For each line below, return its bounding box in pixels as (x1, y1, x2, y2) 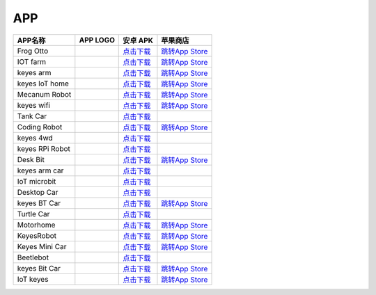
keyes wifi (17, 100, 50, 110)
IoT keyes (17, 274, 49, 284)
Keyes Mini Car (17, 241, 67, 251)
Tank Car (17, 111, 47, 121)
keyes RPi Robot (17, 143, 71, 153)
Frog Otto (17, 46, 49, 56)
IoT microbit (17, 176, 56, 186)
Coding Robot (17, 122, 63, 131)
